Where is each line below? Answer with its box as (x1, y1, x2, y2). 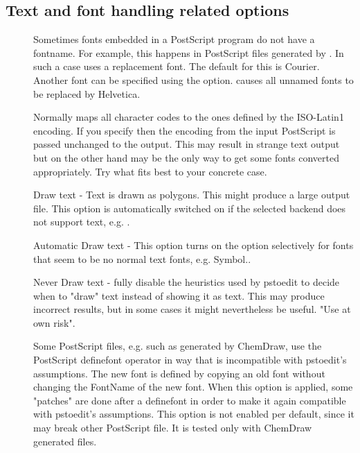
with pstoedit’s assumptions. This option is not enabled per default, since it (33, 407, 354, 421)
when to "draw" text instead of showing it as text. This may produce (33, 288, 325, 302)
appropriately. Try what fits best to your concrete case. (33, 164, 267, 178)
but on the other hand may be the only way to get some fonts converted (33, 150, 339, 164)
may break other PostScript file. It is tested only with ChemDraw (33, 420, 312, 435)
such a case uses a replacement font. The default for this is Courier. (33, 59, 320, 74)
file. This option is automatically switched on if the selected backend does (33, 200, 346, 215)
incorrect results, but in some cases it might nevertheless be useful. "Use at (33, 302, 351, 316)
